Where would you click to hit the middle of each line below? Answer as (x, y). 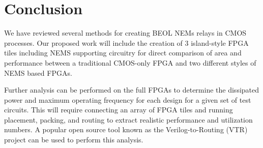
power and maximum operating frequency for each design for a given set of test (128, 99)
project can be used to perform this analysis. (74, 140)
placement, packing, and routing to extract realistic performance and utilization (128, 119)
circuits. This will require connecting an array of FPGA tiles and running (119, 110)
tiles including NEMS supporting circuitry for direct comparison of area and (123, 53)
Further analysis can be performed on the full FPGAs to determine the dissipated (132, 90)
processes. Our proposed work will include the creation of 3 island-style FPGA (126, 42)
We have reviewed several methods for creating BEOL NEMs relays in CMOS (125, 33)
